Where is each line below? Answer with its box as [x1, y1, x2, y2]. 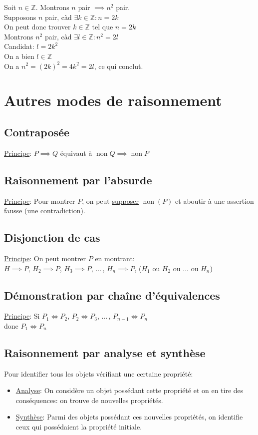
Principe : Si [4, 311, 40, 321]
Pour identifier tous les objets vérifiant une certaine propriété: [4, 368, 193, 379]
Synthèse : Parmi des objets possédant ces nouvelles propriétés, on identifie [15, 412, 243, 422]
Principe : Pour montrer [4, 195, 75, 206]
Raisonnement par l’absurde [4, 172, 152, 187]
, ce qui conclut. [94, 60, 143, 71]
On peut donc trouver [4, 21, 71, 32]
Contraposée [4, 124, 70, 139]
